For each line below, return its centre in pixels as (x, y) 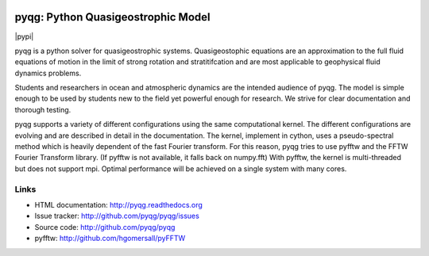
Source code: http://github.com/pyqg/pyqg (105, 227)
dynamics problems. (48, 73)
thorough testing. (43, 109)
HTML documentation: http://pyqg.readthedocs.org (118, 204)
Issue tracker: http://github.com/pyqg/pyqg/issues (117, 216)
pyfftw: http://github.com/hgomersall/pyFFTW (110, 239)
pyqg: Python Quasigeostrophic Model (112, 17)
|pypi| (24, 36)
